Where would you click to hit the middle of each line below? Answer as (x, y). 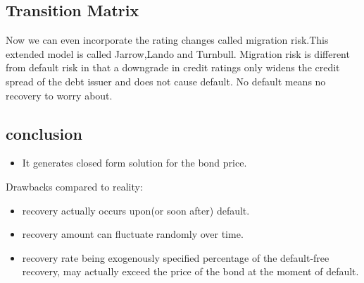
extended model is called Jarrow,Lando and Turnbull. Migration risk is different (178, 53)
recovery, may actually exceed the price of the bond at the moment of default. (190, 271)
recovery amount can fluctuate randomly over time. (133, 234)
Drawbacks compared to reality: (74, 186)
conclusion (44, 133)
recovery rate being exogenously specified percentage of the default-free (176, 257)
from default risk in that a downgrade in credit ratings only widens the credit (173, 67)
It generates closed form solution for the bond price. (134, 163)
